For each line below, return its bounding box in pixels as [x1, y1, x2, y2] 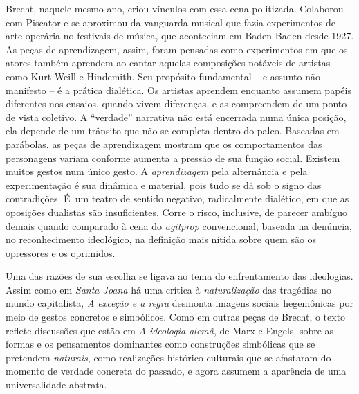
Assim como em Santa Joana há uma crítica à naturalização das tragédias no [6, 282, 331, 296]
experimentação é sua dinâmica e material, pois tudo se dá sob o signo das [6, 177, 322, 192]
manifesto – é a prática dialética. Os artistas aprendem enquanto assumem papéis [6, 82, 351, 97]
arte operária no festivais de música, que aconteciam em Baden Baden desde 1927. [6, 28, 354, 43]
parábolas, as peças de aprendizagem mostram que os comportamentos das [6, 136, 322, 151]
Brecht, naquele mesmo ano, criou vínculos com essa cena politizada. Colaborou [6, 1, 344, 15]
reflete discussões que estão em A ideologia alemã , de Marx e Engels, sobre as [6, 323, 334, 337]
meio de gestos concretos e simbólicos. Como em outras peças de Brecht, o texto [6, 310, 346, 324]
